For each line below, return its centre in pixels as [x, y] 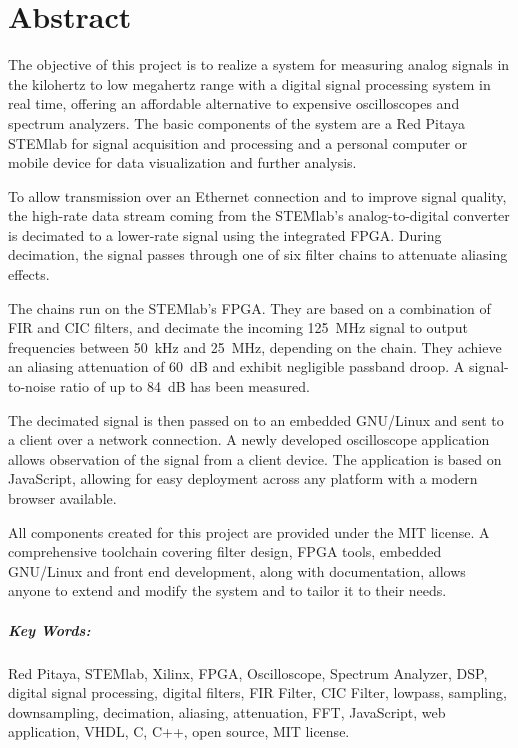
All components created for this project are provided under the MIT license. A [249, 531]
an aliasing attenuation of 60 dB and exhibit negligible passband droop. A [236, 366]
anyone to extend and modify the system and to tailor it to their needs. [227, 590]
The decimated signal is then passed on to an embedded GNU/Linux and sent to [256, 419]
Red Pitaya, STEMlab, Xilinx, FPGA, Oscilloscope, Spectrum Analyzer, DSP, [248, 672]
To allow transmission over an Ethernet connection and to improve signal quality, [257, 195]
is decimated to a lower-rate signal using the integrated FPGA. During [225, 234]
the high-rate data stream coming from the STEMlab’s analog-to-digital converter [259, 215]
